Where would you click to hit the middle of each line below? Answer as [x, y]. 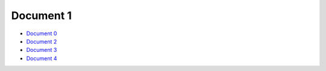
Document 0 [42, 33]
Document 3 [42, 50]
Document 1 [41, 16]
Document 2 [42, 41]
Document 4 [42, 58]
